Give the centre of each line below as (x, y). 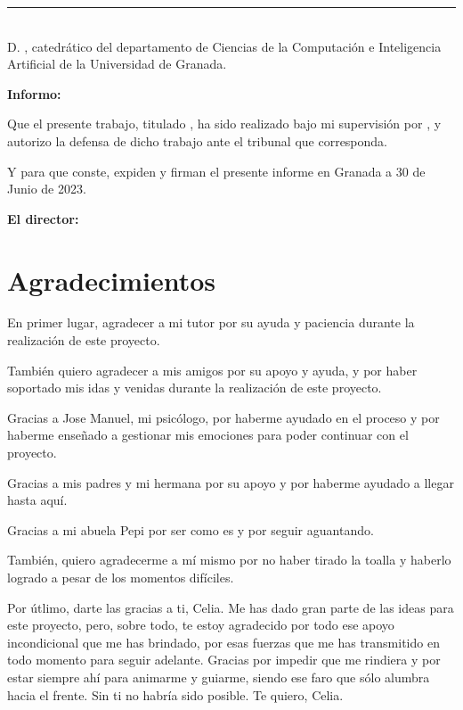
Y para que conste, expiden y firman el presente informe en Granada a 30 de (216, 171)
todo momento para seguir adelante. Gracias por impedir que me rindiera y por (224, 660)
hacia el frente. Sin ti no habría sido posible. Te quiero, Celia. (175, 694)
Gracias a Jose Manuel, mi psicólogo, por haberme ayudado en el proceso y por (223, 417)
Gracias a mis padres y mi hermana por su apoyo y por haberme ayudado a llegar (231, 482)
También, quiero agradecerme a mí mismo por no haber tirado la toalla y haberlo (229, 560)
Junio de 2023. (47, 189)
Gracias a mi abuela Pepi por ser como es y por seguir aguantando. (191, 529)
